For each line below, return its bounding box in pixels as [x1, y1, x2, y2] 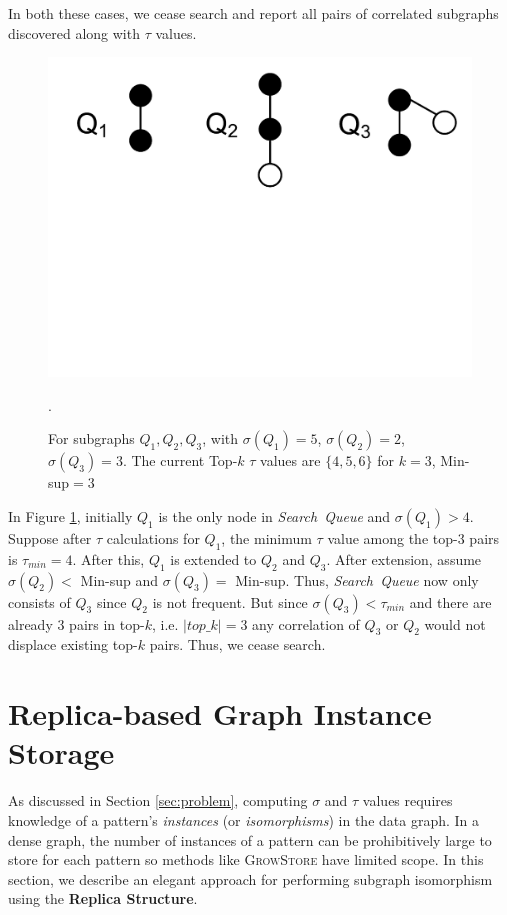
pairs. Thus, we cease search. [149, 634, 326, 655]
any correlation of [252, 613, 360, 634]
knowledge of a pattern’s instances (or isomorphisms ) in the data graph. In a [8, 809, 480, 830]
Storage [8, 732, 115, 773]
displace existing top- [8, 634, 138, 655]
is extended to [170, 548, 257, 569]
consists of [8, 591, 71, 612]
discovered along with [8, 22, 140, 43]
